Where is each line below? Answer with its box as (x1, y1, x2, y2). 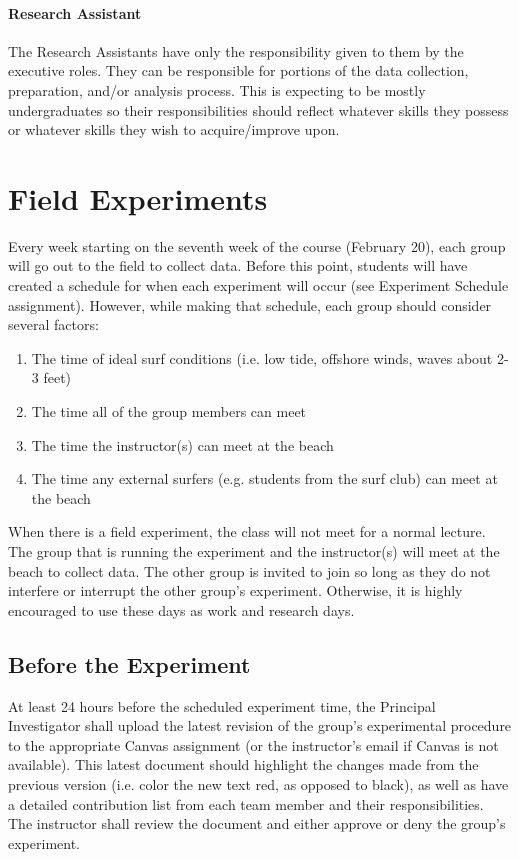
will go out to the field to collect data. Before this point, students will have (8, 255, 468, 276)
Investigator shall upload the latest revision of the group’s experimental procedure (8, 715, 512, 736)
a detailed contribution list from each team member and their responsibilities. (8, 793, 484, 814)
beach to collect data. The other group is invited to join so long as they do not (8, 560, 491, 581)
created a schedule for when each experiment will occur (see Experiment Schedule (8, 275, 509, 296)
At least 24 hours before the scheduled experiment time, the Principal (8, 695, 436, 716)
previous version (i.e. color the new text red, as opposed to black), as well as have (8, 773, 509, 794)
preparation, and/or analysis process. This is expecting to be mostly (8, 79, 426, 100)
